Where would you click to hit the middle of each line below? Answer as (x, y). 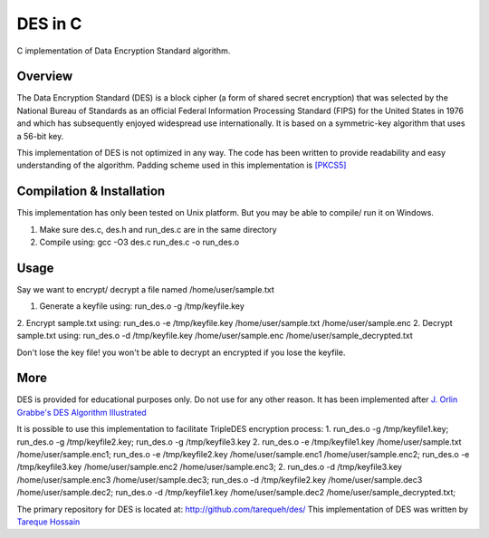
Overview (45, 77)
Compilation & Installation (91, 192)
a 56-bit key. (40, 136)
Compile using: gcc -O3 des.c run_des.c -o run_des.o (139, 242)
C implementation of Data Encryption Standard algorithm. (124, 51)
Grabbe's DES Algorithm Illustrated (81, 412)
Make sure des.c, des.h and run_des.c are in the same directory (158, 229)
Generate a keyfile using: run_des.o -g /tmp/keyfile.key (142, 306)
